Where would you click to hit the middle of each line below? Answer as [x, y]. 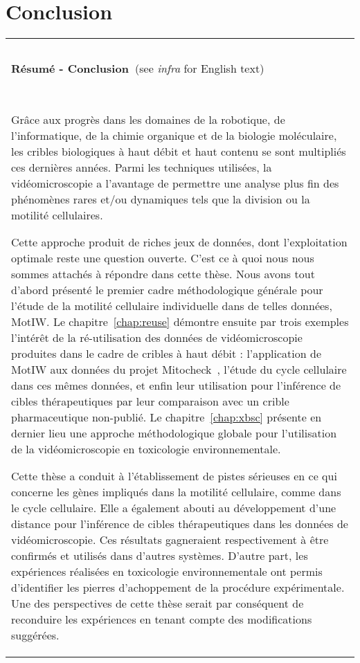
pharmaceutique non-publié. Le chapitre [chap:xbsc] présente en [166, 417]
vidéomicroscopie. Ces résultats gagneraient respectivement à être [170, 540]
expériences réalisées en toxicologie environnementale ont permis [167, 572]
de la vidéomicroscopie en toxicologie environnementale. [146, 449]
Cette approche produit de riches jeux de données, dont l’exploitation [179, 242]
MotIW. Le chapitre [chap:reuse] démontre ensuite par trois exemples [180, 322]
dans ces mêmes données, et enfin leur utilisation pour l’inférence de [176, 385]
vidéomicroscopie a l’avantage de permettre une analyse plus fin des [175, 183]
